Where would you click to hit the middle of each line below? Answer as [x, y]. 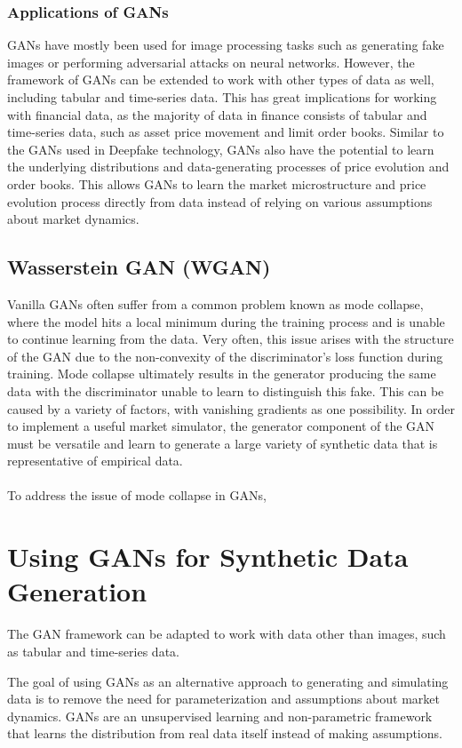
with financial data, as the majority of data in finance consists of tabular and [217, 114]
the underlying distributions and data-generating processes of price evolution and [228, 167]
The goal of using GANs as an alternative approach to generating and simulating [228, 681]
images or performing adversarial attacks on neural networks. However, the [211, 62]
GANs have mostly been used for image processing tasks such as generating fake [226, 45]
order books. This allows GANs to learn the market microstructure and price [217, 183]
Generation [77, 591]
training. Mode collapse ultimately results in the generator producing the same [222, 374]
